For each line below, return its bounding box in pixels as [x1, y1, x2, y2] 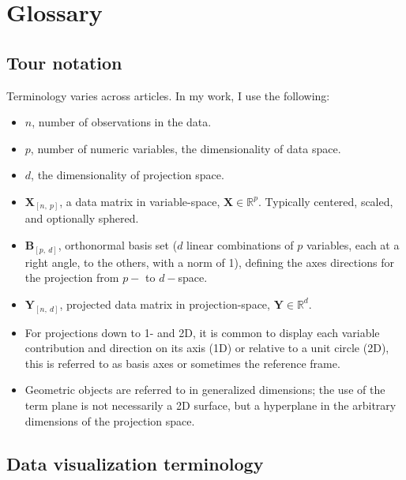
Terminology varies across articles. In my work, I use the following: [6, 87, 330, 103]
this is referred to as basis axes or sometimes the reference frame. [24, 354, 340, 371]
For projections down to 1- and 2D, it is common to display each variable [24, 324, 380, 340]
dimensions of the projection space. [24, 412, 195, 429]
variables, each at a [306, 237, 400, 253]
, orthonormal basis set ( [58, 237, 178, 253]
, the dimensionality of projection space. [31, 167, 224, 183]
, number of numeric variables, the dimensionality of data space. [30, 140, 341, 156]
